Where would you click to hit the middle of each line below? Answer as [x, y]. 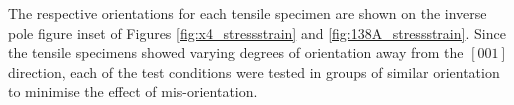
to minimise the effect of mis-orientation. [133, 91]
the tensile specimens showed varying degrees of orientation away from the [236, 52]
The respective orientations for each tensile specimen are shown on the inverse [247, 13]
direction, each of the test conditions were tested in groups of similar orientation [254, 71]
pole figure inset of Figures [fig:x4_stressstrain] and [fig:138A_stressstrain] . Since [257, 32]
